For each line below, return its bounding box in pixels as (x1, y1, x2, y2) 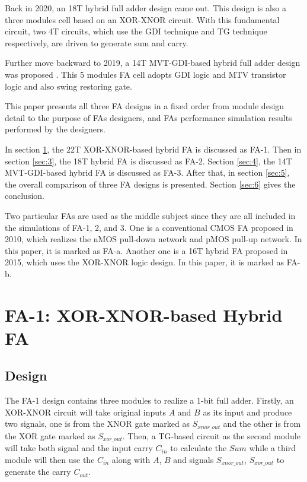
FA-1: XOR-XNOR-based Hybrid (5, 302, 283, 326)
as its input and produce (203, 405, 292, 418)
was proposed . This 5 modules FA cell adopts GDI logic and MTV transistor (5, 68, 286, 80)
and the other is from (223, 417, 301, 430)
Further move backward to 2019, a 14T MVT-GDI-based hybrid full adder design (5, 56, 300, 69)
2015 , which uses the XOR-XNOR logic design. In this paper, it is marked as (5, 256, 284, 268)
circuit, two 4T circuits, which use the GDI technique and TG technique (5, 25, 267, 37)
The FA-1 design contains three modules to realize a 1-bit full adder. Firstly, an (5, 394, 294, 407)
